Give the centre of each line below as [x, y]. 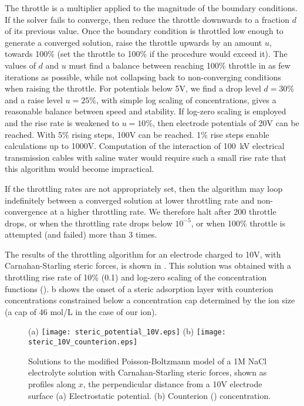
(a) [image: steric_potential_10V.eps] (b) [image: [127, 331]
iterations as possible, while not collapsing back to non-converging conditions [143, 77]
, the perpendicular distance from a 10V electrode [173, 383]
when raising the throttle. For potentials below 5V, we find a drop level [133, 88]
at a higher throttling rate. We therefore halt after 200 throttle [163, 212]
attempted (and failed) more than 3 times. [81, 234]
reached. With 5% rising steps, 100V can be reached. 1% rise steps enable [137, 134]
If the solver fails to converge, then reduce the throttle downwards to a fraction [147, 19]
